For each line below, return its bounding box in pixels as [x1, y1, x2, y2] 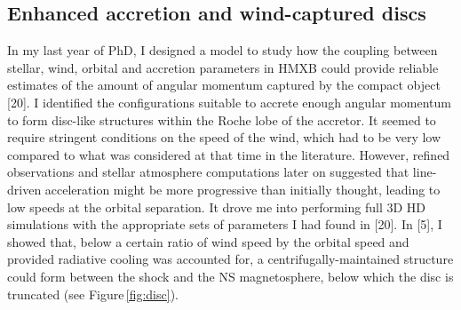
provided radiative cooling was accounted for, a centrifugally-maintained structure [7, 250, 454, 268]
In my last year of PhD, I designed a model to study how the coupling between [7, 41, 438, 60]
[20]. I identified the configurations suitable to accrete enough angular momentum [7, 92, 452, 111]
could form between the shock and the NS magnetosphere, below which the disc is [7, 266, 454, 285]
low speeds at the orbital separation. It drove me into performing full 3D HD [7, 197, 425, 216]
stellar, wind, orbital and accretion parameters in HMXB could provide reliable [7, 58, 439, 76]
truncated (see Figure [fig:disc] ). [7, 284, 179, 303]
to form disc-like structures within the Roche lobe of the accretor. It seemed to [7, 110, 436, 129]
